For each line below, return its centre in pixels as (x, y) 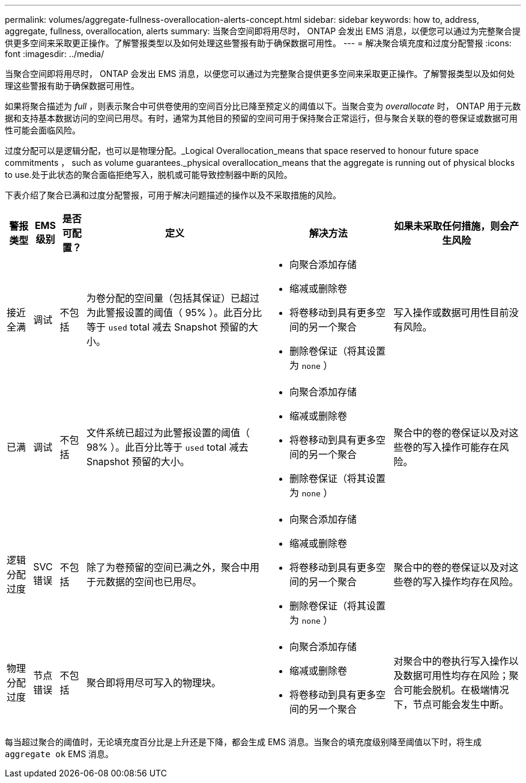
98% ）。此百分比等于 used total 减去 (167, 447)
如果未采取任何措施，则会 (452, 226)
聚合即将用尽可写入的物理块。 (153, 683)
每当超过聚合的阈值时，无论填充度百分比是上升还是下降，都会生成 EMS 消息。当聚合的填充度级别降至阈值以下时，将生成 (243, 742)
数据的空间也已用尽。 (153, 582)
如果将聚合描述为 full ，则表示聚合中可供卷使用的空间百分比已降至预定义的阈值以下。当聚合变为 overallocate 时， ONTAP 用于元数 (263, 106)
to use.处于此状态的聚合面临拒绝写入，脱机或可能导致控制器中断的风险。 (149, 175)
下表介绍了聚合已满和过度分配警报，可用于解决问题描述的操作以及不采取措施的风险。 (173, 195)
